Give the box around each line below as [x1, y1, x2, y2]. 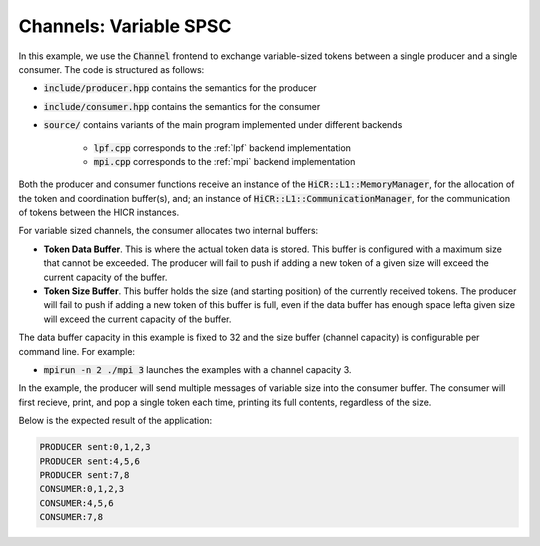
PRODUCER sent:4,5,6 [39, 455, 140, 467]
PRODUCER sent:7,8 [39, 469, 130, 480]
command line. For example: [18, 345, 135, 357]
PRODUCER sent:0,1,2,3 [39, 441, 151, 453]
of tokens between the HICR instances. [18, 206, 180, 219]
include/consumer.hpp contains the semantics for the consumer [43, 100, 321, 112]
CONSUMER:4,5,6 [39, 497, 114, 509]
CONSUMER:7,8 [39, 511, 104, 523]
